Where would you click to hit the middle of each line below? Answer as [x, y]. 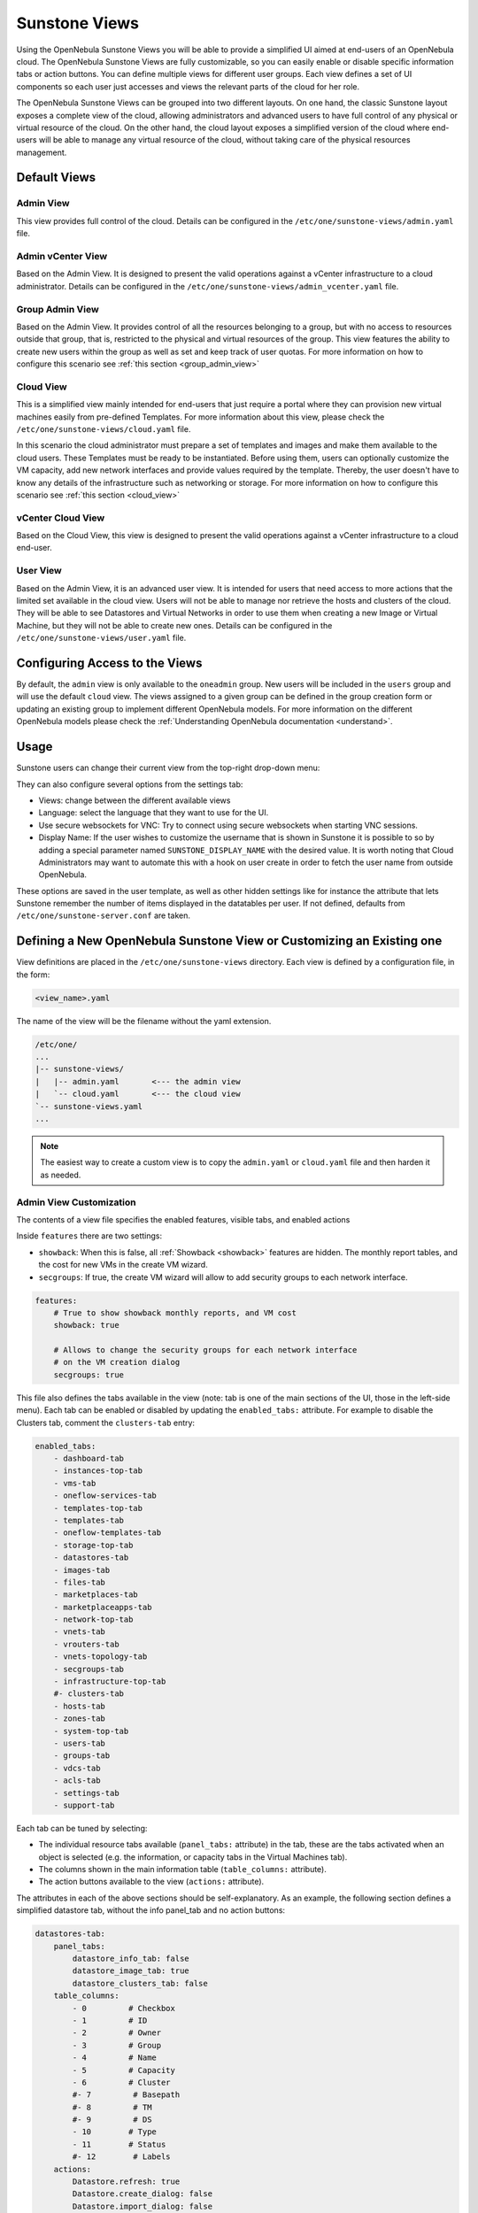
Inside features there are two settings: [89, 1236]
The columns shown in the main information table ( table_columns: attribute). [183, 1870]
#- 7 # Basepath [126, 2095]
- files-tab [80, 1582]
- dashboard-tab [89, 1458]
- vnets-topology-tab [100, 1657]
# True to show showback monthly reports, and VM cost [175, 1313]
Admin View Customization [76, 1202]
